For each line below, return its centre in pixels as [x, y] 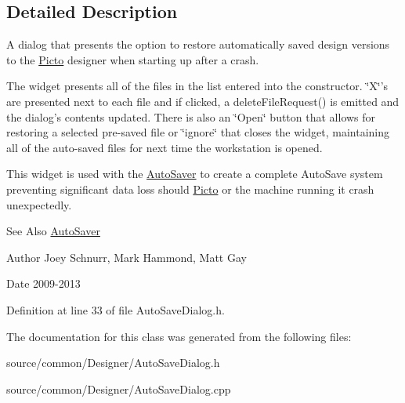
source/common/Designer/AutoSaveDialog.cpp [119, 388]
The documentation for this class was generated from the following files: [179, 336]
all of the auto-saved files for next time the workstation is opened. [165, 147]
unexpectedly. [39, 204]
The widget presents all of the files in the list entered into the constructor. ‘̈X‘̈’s [197, 86]
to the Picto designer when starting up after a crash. [133, 59]
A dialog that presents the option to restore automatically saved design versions [198, 44]
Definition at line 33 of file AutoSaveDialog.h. [116, 309]
